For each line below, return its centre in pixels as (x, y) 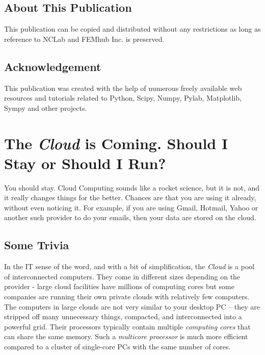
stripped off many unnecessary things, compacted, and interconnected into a (123, 316)
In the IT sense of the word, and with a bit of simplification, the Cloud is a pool (129, 266)
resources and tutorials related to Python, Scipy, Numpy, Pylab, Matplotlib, (123, 98)
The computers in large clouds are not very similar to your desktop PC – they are (132, 306)
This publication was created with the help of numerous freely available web (123, 88)
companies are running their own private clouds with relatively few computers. (127, 297)
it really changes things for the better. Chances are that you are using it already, (130, 197)
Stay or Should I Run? (85, 163)
